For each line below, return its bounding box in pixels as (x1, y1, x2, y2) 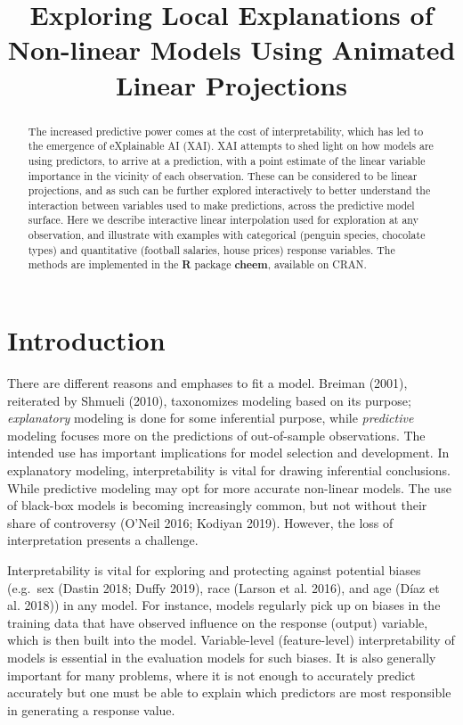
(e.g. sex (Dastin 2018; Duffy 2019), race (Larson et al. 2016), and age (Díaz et (7, 578, 440, 597)
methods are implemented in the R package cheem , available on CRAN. (28, 257, 367, 273)
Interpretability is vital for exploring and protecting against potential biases (7, 560, 421, 579)
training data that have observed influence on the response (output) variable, (7, 613, 428, 631)
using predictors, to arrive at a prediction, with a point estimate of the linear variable (28, 152, 426, 168)
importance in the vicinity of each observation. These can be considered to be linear (28, 168, 418, 183)
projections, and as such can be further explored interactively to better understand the (28, 183, 431, 198)
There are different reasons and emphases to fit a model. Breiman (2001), (7, 374, 408, 392)
